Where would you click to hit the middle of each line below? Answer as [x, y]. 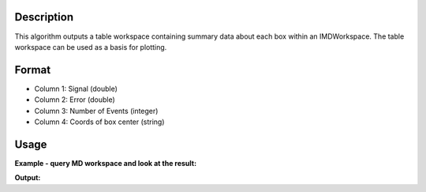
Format [33, 70]
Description [44, 17]
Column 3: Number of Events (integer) [96, 111]
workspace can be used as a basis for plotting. [91, 47]
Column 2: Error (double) [75, 100]
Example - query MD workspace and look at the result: [106, 163]
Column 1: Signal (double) [76, 88]
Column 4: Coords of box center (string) [99, 122]
